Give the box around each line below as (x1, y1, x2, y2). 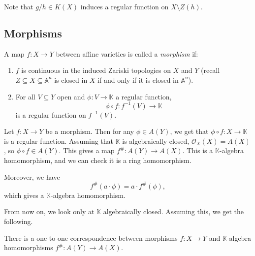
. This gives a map (59, 145, 115, 156)
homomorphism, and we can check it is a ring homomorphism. (4, 155, 191, 165)
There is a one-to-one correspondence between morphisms (4, 232, 178, 243)
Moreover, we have (4, 171, 60, 182)
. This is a (182, 145, 213, 156)
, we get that (170, 126, 209, 136)
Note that (4, 1, 33, 11)
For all (15, 91, 35, 101)
